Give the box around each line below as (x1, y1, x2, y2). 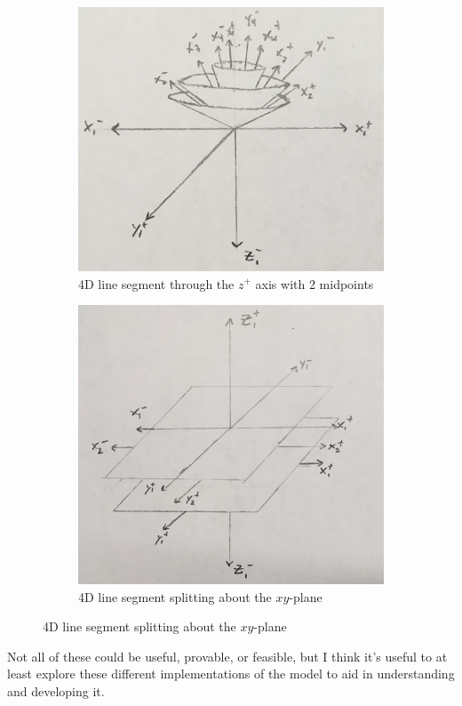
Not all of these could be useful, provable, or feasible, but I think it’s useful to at (7, 646, 448, 665)
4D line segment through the (78, 274, 235, 293)
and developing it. (7, 681, 105, 700)
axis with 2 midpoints (255, 274, 374, 293)
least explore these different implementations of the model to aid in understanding (7, 664, 455, 683)
